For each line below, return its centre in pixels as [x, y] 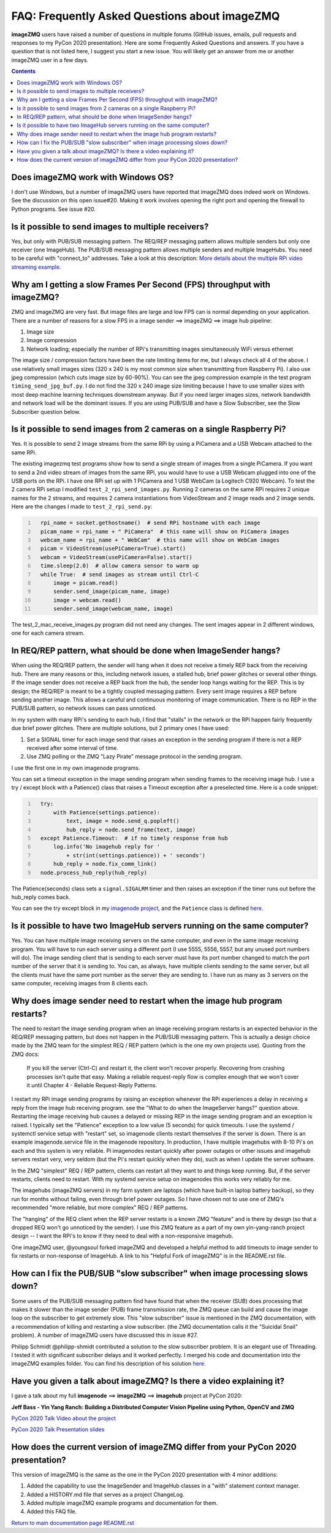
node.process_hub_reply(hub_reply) [93, 873]
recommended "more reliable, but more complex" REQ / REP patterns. [100, 1207]
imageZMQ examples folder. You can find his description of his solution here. [108, 1364]
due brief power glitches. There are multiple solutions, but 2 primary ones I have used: [120, 728]
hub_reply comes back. [41, 897]
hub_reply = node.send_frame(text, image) [131, 830]
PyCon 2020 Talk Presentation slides [58, 1429]
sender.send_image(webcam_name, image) [113, 609]
